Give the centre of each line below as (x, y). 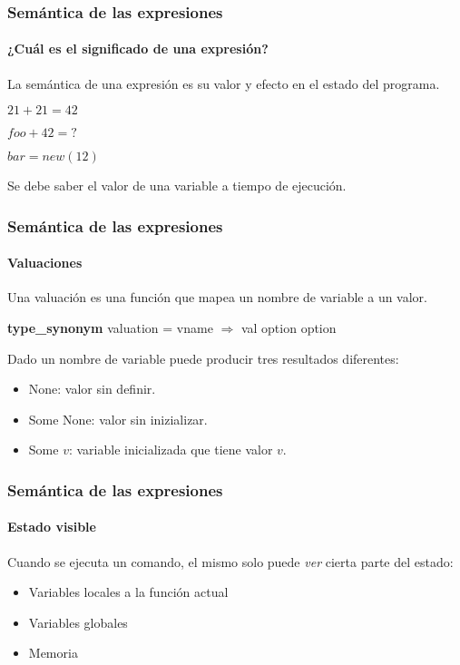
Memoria (53, 653)
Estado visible (52, 527)
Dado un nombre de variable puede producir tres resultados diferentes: (203, 358)
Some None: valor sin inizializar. (118, 419)
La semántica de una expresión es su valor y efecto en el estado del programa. (224, 83)
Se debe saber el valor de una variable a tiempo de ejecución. (177, 186)
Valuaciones (45, 263)
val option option (289, 328)
